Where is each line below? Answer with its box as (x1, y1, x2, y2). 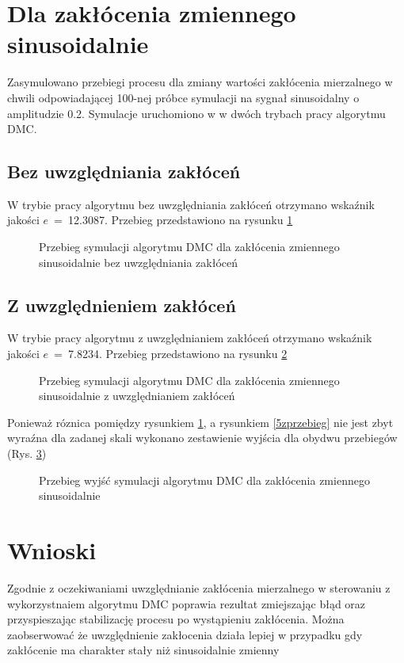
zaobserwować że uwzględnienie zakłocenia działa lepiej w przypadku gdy (7, 626, 363, 642)
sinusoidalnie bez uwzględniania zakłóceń (39, 253, 238, 270)
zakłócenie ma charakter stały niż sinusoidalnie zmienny (7, 642, 280, 658)
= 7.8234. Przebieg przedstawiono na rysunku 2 (54, 345, 288, 362)
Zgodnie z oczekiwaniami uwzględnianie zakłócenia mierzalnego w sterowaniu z (7, 579, 391, 596)
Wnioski (7, 534, 97, 566)
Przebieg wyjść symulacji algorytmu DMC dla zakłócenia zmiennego (39, 471, 370, 488)
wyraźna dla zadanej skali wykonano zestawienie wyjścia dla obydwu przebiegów (7, 429, 398, 446)
